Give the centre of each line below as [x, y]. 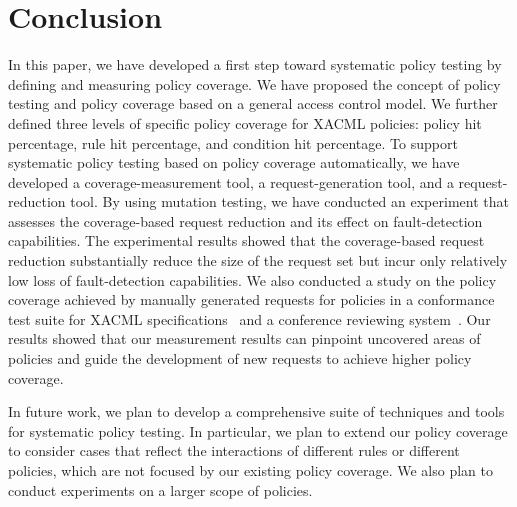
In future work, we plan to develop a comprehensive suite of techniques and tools [256, 411]
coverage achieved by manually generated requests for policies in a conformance [251, 299]
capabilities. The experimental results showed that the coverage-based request [246, 240]
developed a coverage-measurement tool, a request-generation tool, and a [231, 181]
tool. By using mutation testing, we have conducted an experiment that [289, 201]
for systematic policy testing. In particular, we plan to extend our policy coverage [258, 430]
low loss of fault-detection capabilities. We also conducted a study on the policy [252, 279]
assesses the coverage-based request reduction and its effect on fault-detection [245, 220]
